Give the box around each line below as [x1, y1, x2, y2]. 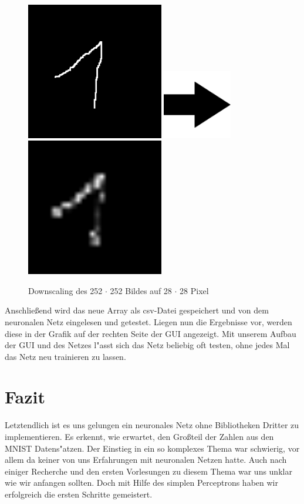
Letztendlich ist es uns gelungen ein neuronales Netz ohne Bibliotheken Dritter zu [5, 419, 299, 431]
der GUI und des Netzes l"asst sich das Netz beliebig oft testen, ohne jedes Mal [5, 339, 290, 351]
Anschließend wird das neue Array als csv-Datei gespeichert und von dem [5, 304, 269, 316]
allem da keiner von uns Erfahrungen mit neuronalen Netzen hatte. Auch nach [5, 453, 287, 466]
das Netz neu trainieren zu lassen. [5, 350, 126, 362]
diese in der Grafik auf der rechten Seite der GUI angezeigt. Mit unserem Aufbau [5, 327, 296, 339]
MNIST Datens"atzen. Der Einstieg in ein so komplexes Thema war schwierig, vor [5, 442, 300, 454]
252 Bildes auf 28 [110, 284, 172, 296]
